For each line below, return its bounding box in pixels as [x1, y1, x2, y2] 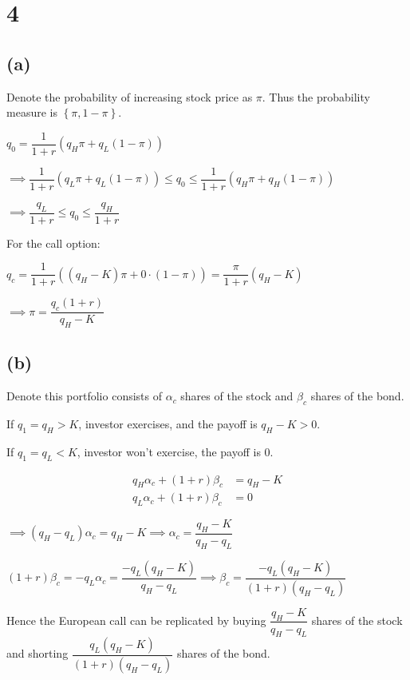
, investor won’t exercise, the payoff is [77, 443, 261, 459]
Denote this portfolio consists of [6, 388, 162, 404]
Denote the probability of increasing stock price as [6, 88, 253, 105]
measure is [6, 104, 57, 121]
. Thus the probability [262, 88, 370, 105]
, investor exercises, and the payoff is [78, 416, 258, 431]
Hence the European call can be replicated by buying [6, 611, 266, 628]
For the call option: [6, 234, 101, 251]
